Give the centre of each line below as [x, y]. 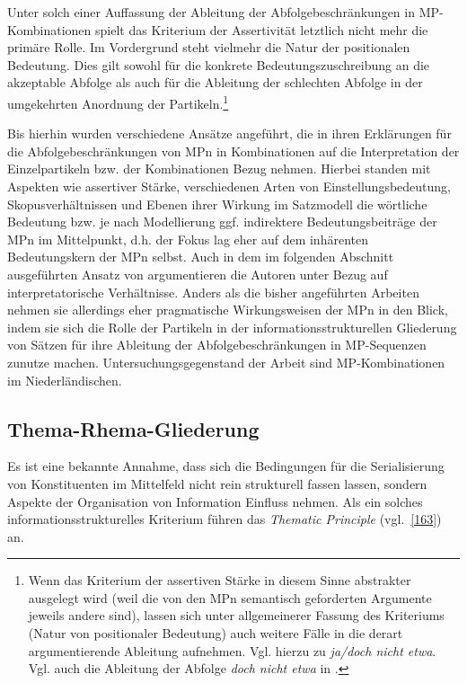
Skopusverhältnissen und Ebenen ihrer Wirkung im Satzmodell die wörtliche [217, 204]
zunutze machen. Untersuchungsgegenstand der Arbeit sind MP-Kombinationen [226, 362]
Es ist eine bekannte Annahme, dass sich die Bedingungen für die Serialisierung [226, 466]
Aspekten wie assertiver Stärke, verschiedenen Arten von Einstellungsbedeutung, [229, 186]
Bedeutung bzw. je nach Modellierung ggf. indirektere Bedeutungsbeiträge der [222, 222]
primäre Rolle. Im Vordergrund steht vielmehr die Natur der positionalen [209, 47]
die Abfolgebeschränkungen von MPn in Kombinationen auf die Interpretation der [233, 151]
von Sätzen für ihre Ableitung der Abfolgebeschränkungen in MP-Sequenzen [217, 345]
